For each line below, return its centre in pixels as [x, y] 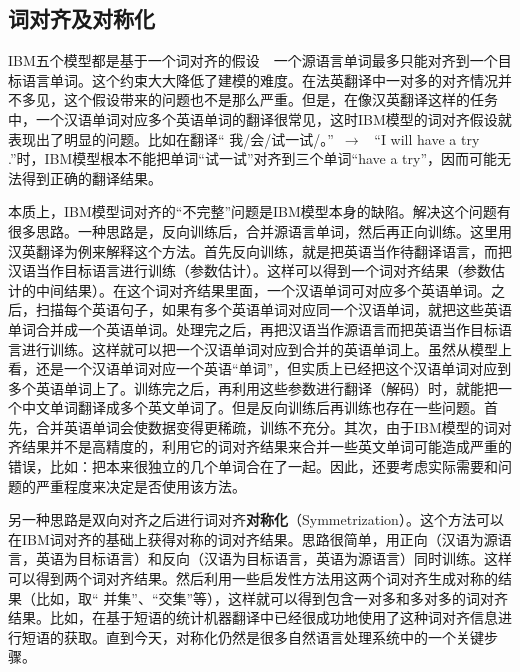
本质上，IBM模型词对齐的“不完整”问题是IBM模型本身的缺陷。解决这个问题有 [259, 211]
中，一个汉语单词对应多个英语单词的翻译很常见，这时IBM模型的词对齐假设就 [260, 118]
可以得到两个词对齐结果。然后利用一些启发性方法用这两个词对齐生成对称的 [253, 578]
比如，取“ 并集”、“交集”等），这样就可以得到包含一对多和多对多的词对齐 [272, 597]
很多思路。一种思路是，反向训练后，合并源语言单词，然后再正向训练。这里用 [260, 230]
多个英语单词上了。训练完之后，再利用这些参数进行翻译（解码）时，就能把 [253, 387]
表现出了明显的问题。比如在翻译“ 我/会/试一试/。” [171, 138]
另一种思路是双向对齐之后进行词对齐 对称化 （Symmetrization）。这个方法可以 [256, 519]
